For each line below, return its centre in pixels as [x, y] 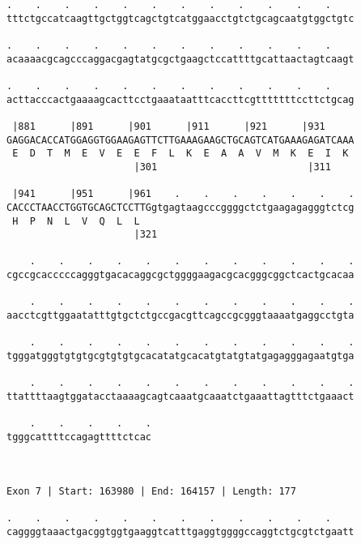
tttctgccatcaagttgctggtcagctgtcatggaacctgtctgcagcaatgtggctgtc [180, 18]
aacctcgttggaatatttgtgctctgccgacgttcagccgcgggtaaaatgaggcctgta [180, 316]
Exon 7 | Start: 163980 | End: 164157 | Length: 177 [151, 491]
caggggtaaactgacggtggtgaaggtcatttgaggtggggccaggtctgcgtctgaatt [180, 531]
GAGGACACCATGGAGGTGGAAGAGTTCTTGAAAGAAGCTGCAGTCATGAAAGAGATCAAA [180, 140]
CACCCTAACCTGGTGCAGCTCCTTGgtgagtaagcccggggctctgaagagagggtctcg [180, 207]
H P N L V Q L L [76, 221]
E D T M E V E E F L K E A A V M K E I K [180, 154]
